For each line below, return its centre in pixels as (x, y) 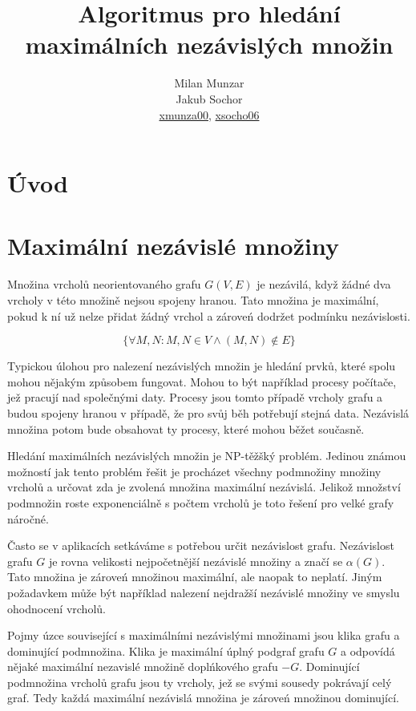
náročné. (28, 518)
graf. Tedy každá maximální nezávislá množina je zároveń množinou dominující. (204, 698)
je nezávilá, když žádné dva (324, 284)
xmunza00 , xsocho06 (209, 114)
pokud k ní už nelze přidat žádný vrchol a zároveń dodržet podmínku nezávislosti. (209, 315)
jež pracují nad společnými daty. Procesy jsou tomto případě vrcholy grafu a (195, 397)
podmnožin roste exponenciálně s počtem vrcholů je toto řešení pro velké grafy (201, 502)
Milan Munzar (209, 83)
